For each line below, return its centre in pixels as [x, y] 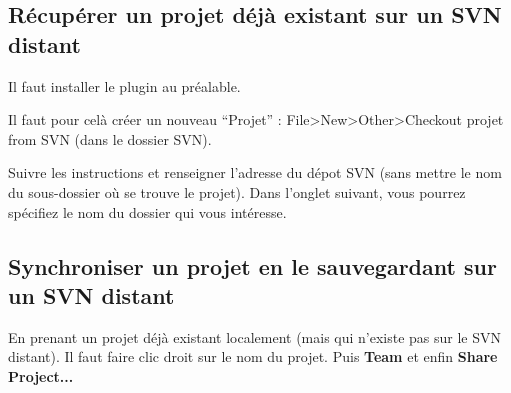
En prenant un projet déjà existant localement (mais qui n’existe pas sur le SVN [255, 336]
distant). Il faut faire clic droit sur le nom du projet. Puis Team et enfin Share [253, 356]
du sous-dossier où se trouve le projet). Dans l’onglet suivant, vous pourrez [237, 191]
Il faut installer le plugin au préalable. [124, 85]
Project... [41, 375]
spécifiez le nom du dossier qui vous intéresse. [147, 211]
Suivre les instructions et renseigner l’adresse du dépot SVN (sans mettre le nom [255, 172]
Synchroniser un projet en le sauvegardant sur [252, 265]
